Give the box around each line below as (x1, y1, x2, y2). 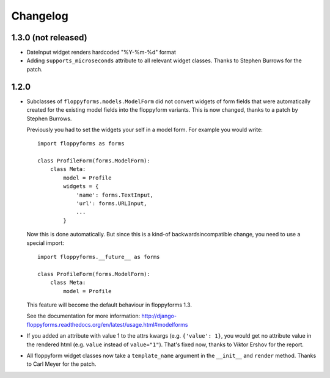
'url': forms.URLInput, (76, 200, 147, 207)
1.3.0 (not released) (11, 32, 88, 43)
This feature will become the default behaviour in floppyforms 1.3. (26, 301, 193, 308)
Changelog (11, 9, 68, 23)
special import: (26, 239, 64, 247)
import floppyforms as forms (37, 140, 125, 147)
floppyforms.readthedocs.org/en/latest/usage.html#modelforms (26, 321, 188, 328)
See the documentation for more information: (26, 312, 141, 320)
